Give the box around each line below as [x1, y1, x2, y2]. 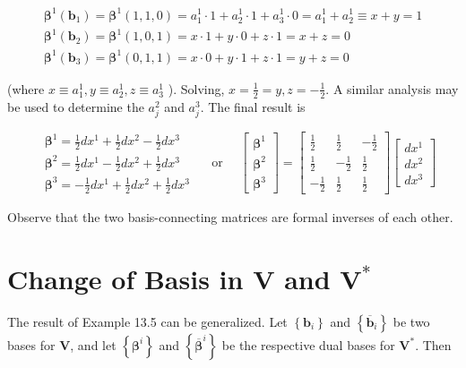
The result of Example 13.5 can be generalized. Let [7, 312, 288, 330]
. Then [415, 335, 452, 354]
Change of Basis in [7, 260, 244, 296]
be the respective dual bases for [221, 335, 395, 354]
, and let [70, 335, 116, 354]
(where [7, 79, 45, 98]
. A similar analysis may [325, 79, 459, 98]
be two [393, 312, 430, 330]
